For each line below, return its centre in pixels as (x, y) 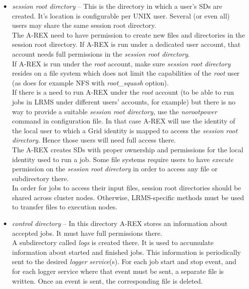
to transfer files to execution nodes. (65, 207)
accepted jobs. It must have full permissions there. (87, 233)
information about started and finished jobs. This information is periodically (126, 252)
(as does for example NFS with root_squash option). (90, 82)
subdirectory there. (40, 178)
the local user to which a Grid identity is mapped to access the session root (125, 130)
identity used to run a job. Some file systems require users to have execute (123, 159)
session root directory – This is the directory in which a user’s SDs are (117, 6)
